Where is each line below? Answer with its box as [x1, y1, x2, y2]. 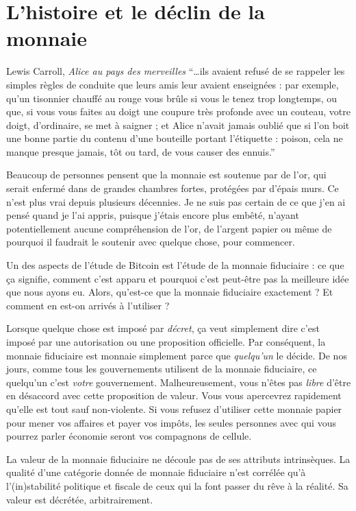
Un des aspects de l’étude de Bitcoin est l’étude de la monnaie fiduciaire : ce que [6, 258, 344, 272]
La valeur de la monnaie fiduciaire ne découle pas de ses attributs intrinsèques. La [6, 451, 351, 466]
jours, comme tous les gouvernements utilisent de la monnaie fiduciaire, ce [6, 361, 317, 376]
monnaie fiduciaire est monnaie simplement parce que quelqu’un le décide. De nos [6, 348, 347, 362]
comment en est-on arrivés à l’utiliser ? [6, 298, 170, 312]
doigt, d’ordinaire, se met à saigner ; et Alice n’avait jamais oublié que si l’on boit [6, 117, 350, 132]
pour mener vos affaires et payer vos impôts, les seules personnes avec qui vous [6, 415, 336, 429]
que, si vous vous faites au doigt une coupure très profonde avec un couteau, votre [6, 104, 351, 119]
